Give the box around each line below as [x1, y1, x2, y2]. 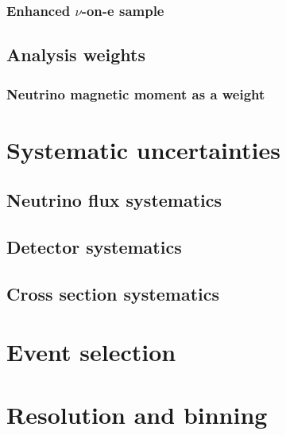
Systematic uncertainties [6, 133, 280, 165]
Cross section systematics [6, 281, 220, 305]
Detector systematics [6, 235, 182, 259]
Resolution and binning [6, 398, 268, 430]
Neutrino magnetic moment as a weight [6, 84, 265, 103]
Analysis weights [6, 42, 145, 67]
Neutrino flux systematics [6, 188, 222, 212]
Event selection [6, 336, 176, 368]
